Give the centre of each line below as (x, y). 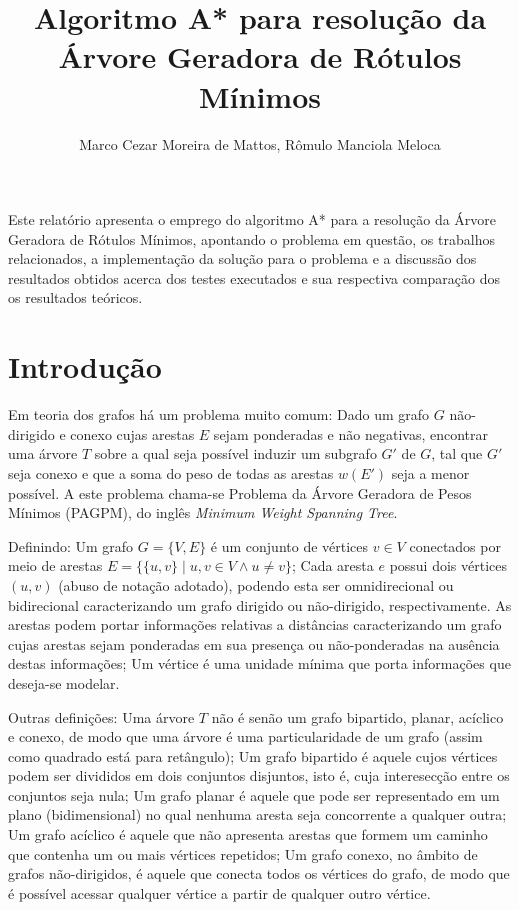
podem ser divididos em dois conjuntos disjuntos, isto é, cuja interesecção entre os (259, 775)
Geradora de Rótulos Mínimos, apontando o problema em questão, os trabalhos (251, 238)
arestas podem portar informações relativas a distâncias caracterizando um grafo (255, 624)
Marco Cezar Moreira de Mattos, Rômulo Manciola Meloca (260, 143)
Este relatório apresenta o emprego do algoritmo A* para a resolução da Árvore (252, 219)
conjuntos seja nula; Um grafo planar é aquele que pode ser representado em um (254, 794)
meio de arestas (55, 565)
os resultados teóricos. (75, 297)
